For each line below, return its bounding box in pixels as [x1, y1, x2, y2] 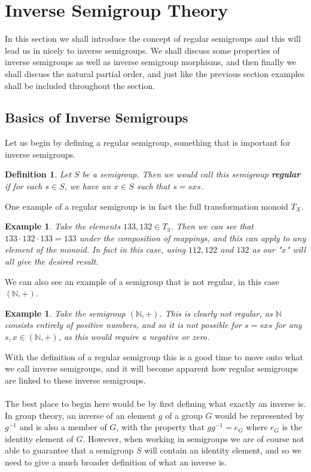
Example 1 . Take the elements [5, 220, 120, 232]
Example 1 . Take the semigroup [5, 307, 126, 319]
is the [282, 421, 303, 433]
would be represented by [215, 409, 304, 421]
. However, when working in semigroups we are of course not [83, 432, 304, 445]
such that [136, 180, 170, 192]
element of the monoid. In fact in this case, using [5, 243, 186, 256]
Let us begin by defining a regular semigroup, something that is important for [5, 136, 291, 149]
